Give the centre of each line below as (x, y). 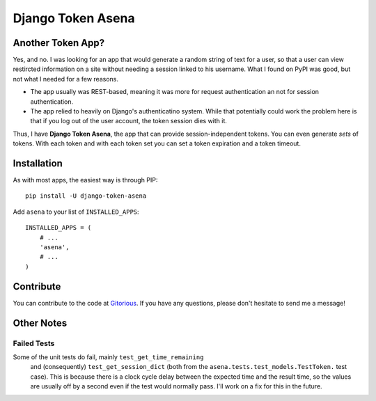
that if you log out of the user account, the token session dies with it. (129, 121)
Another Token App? (58, 43)
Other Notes (40, 323)
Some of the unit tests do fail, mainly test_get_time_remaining (108, 357)
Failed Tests (34, 343)
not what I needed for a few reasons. (65, 79)
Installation (38, 163)
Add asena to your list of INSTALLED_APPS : (76, 212)
